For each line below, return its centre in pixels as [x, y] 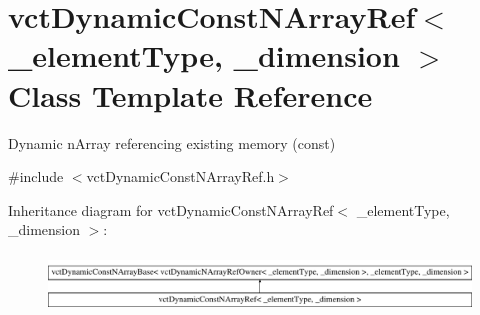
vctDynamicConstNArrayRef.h [180, 176]
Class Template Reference [190, 94]
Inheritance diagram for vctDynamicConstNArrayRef [171, 209]
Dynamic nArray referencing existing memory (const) [172, 142]
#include [36, 176]
